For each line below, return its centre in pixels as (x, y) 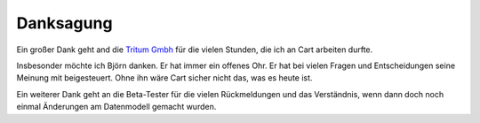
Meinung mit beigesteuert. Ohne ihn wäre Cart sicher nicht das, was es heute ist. (164, 78)
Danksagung (64, 23)
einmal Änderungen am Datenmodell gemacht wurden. (116, 107)
